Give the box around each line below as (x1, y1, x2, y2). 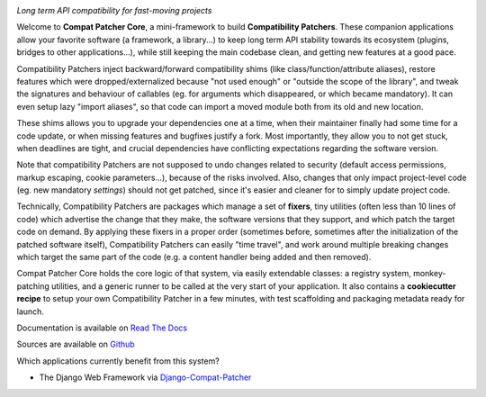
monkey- (412, 268, 446, 279)
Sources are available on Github (16, 338, 135, 350)
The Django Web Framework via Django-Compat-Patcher (39, 372, 252, 383)
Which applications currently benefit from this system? (16, 356, 220, 366)
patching (16, 280, 49, 292)
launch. (16, 306, 45, 317)
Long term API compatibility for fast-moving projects (16, 5, 212, 15)
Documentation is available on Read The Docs (16, 322, 188, 333)
